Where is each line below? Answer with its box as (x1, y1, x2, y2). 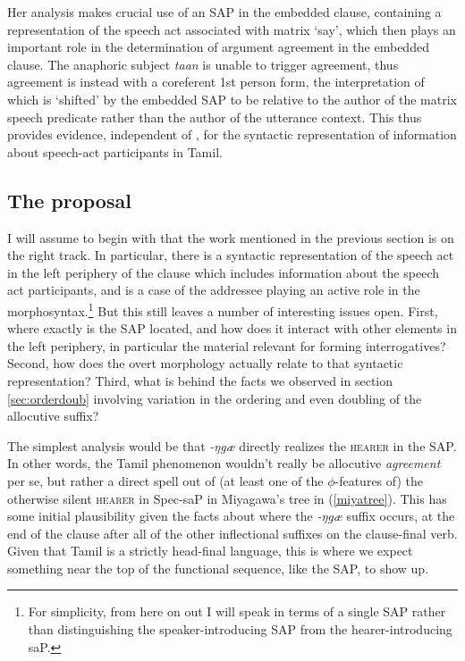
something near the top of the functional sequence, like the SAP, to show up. (7, 558, 429, 577)
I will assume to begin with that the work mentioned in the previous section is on (7, 228, 454, 247)
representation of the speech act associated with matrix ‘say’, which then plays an (7, 20, 456, 38)
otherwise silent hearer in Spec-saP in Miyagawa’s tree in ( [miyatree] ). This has (7, 489, 447, 507)
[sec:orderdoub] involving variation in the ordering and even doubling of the (7, 389, 422, 407)
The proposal (7, 186, 131, 213)
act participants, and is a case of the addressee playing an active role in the (7, 280, 420, 299)
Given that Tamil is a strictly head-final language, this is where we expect (7, 541, 413, 560)
